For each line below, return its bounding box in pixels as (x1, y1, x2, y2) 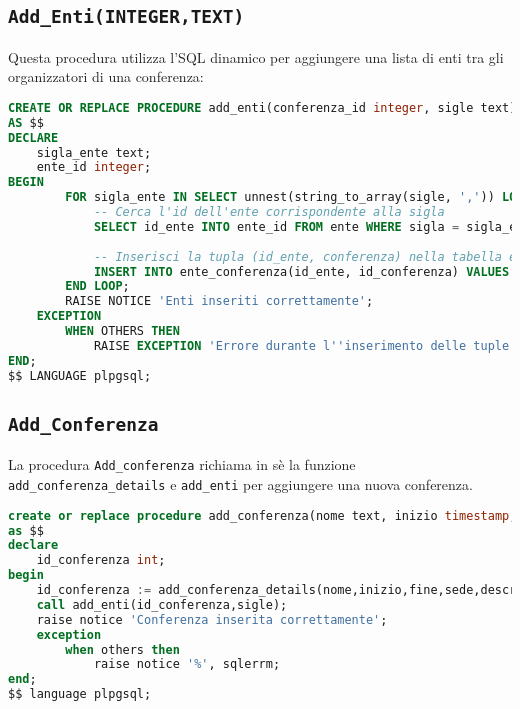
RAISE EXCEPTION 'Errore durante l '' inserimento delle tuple (93, 338, 510, 353)
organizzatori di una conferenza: (8, 66, 204, 87)
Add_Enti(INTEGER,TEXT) (8, 6, 245, 28)
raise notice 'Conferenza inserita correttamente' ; (36, 612, 388, 627)
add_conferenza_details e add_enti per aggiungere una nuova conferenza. (8, 474, 473, 495)
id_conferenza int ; (36, 553, 166, 568)
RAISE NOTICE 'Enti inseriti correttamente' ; (65, 294, 374, 309)
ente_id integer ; (36, 160, 152, 175)
